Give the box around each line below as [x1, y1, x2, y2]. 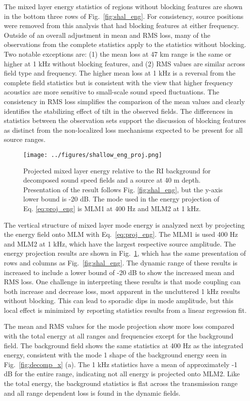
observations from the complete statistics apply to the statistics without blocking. [4, 39, 247, 49]
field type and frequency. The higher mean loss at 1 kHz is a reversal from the [4, 68, 236, 78]
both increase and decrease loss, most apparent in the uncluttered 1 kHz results [4, 286, 240, 296]
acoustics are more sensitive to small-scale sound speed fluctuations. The [4, 87, 219, 97]
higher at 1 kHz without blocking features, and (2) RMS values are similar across [4, 58, 245, 68]
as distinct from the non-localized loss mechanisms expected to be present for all [4, 124, 243, 135]
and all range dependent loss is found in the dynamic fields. [4, 387, 181, 398]
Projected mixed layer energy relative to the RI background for [23, 165, 211, 175]
